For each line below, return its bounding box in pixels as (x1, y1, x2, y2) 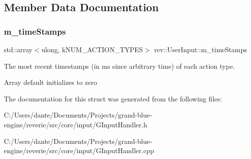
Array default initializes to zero (4, 77, 97, 87)
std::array (4, 44, 33, 54)
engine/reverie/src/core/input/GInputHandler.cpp (4, 145, 154, 156)
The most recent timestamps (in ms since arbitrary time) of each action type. (4, 60, 235, 71)
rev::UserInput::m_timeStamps (154, 44, 247, 54)
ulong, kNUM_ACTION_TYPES (41, 44, 143, 54)
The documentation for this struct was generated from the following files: (4, 93, 222, 103)
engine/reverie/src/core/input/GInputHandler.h (4, 119, 147, 129)
